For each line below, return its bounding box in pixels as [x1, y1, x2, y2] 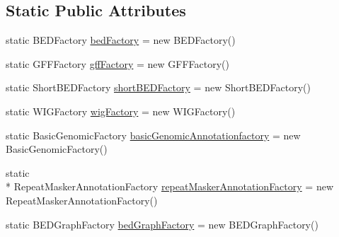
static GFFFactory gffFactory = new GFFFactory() [6, 56, 230, 71]
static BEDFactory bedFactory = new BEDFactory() [6, 33, 236, 47]
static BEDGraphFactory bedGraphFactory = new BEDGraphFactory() [6, 216, 318, 231]
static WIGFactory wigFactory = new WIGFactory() [6, 103, 236, 118]
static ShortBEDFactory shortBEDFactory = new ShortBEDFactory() [6, 80, 311, 95]
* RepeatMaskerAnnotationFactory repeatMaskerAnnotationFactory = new [6, 179, 333, 194]
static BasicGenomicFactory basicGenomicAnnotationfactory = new [6, 127, 301, 142]
